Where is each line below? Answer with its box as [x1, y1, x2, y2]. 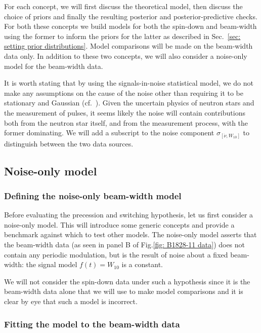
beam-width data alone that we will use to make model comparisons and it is [4, 286, 243, 297]
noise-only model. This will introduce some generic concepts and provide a [4, 219, 235, 230]
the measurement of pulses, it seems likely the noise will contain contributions [4, 107, 245, 118]
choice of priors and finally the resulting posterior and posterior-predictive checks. [4, 11, 257, 21]
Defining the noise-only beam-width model [4, 189, 182, 202]
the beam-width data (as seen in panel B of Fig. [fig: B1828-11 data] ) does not [4, 239, 245, 250]
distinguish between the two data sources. [4, 138, 134, 149]
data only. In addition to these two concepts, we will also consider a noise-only [4, 50, 247, 61]
